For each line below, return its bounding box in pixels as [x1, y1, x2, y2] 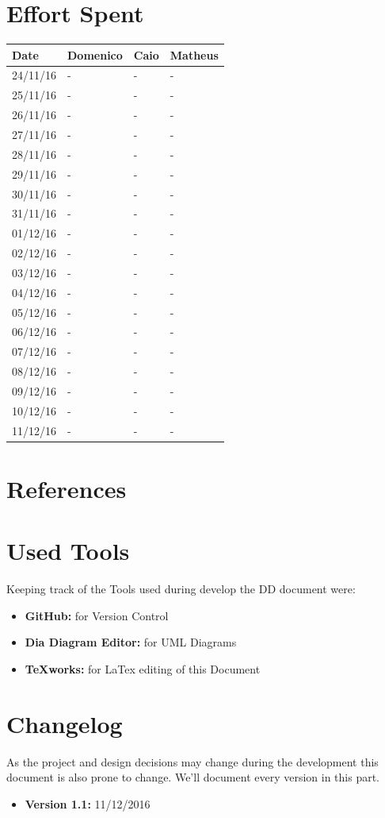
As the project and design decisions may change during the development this [6, 753, 379, 770]
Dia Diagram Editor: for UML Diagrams [25, 634, 237, 650]
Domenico [67, 46, 123, 63]
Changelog [6, 707, 123, 739]
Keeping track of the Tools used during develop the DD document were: [6, 581, 356, 597]
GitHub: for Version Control [25, 607, 169, 623]
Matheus [170, 46, 219, 63]
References [6, 472, 127, 504]
